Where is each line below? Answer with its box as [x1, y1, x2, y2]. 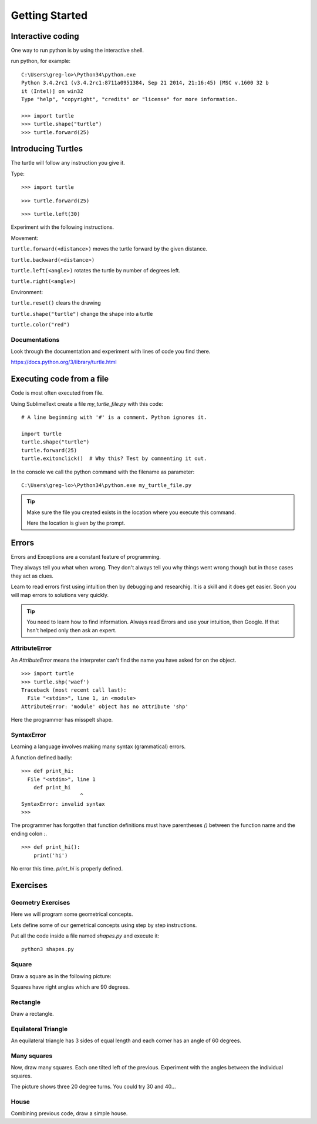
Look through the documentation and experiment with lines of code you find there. [11, 348, 211, 355]
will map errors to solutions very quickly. [11, 591, 109, 598]
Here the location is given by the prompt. [26, 519, 126, 526]
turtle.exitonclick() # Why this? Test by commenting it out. [21, 455, 207, 462]
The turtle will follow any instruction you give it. [11, 159, 126, 166]
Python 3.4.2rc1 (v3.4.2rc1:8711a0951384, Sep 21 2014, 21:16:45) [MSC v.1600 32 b [21, 79, 269, 86]
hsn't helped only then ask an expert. [26, 626, 117, 633]
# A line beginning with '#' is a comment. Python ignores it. [21, 414, 207, 421]
